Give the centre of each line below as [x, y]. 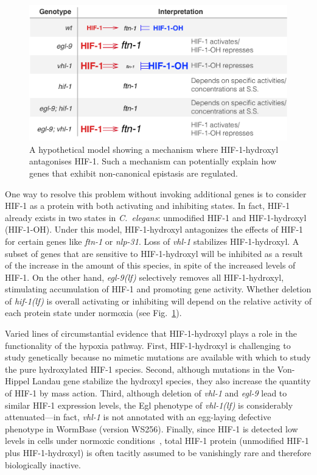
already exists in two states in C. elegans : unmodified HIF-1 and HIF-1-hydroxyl [156, 217]
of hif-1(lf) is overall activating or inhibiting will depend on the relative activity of [158, 301]
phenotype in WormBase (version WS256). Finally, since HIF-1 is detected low [152, 428]
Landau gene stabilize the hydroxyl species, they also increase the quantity [172, 381]
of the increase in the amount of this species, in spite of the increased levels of [150, 265]
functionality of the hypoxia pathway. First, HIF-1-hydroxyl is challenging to [148, 345]
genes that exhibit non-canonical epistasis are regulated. [134, 173]
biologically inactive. [43, 464]
